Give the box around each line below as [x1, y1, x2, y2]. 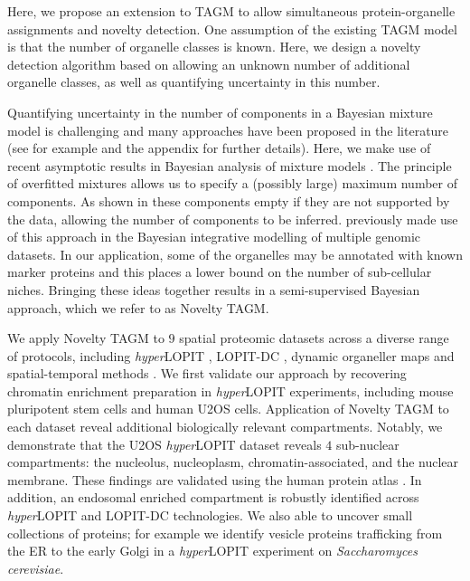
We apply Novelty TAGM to [7, 329, 164, 348]
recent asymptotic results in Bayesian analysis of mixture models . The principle [7, 156, 452, 175]
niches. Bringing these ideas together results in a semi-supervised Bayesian [7, 280, 420, 299]
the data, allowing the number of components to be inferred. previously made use [7, 209, 458, 228]
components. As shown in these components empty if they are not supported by [7, 191, 450, 210]
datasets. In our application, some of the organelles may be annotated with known [7, 244, 463, 263]
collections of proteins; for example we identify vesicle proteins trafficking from [7, 523, 443, 542]
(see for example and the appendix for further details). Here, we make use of [7, 138, 431, 157]
